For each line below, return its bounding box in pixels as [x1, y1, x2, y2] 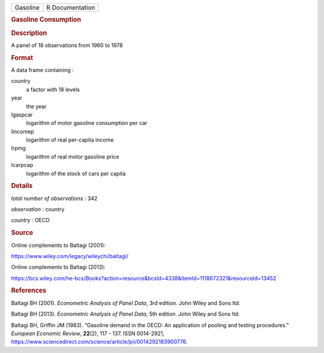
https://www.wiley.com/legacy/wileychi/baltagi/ [11, 252, 128, 259]
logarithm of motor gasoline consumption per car [26, 119, 148, 127]
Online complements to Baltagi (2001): [11, 241, 106, 249]
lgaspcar [11, 111, 33, 118]
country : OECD [11, 217, 50, 224]
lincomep [11, 128, 34, 135]
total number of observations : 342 [11, 195, 98, 202]
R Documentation [46, 4, 95, 11]
